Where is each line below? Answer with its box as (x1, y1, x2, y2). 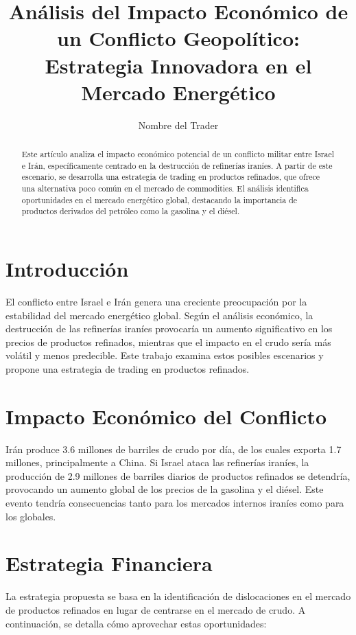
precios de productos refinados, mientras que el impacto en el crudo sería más (5, 334, 331, 349)
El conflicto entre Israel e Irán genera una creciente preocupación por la (5, 294, 307, 308)
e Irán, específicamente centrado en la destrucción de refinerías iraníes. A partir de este (21, 159, 333, 171)
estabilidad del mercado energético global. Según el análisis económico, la (5, 308, 313, 322)
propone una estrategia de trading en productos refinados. (5, 361, 250, 376)
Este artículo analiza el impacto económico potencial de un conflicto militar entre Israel (21, 148, 335, 160)
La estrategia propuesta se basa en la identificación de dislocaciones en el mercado (5, 589, 351, 603)
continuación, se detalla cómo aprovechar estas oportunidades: (5, 616, 267, 630)
